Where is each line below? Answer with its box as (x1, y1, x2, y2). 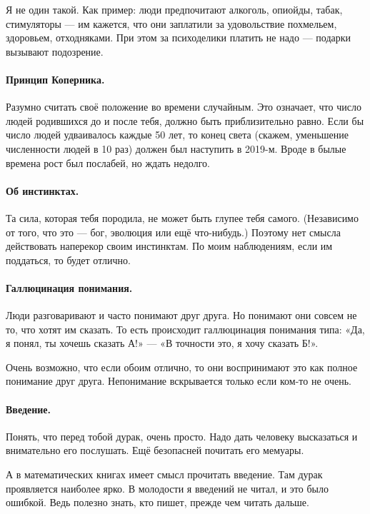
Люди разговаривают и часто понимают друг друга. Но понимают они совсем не (6, 308, 357, 323)
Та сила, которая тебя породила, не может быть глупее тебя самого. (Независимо (6, 210, 359, 225)
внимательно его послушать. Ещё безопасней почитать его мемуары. (6, 443, 304, 458)
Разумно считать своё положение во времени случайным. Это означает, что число (6, 99, 361, 114)
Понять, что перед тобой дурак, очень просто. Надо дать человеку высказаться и (6, 428, 358, 443)
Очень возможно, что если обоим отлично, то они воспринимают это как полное (6, 359, 358, 374)
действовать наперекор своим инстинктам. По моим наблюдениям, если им (6, 238, 333, 253)
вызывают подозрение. (6, 44, 104, 59)
